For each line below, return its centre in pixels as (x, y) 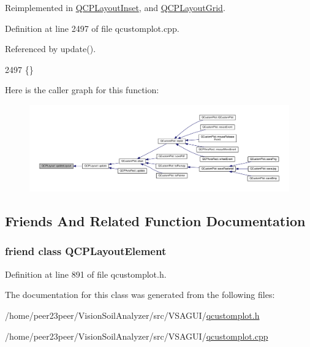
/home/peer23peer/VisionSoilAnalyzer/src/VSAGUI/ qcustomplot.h (132, 315)
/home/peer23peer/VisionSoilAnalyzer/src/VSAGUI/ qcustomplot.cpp (137, 336)
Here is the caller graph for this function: (82, 90)
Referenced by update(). (51, 49)
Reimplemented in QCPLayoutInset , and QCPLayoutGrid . (115, 7)
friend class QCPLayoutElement (86, 251)
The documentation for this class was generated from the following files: (140, 295)
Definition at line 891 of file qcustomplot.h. (86, 274)
